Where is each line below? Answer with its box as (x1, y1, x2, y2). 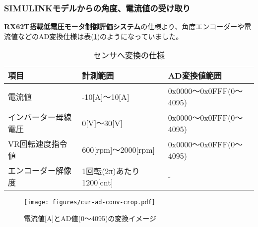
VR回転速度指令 (8, 138, 67, 150)
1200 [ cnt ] (82, 176, 113, 188)
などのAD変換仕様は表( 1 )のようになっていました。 (17, 31, 183, 41)
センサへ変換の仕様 (93, 49, 165, 61)
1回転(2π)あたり (82, 165, 140, 177)
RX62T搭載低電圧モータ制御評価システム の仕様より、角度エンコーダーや (4, 21, 245, 32)
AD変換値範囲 (168, 70, 222, 82)
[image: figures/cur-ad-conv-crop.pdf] (24, 199, 155, 206)
